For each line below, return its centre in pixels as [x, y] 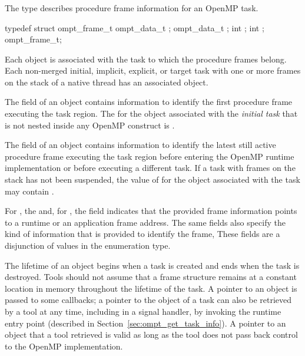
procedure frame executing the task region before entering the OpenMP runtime [150, 156]
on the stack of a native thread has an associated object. [107, 82]
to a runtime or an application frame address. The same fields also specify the [145, 222]
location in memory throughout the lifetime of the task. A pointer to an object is [151, 288]
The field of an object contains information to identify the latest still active [140, 145]
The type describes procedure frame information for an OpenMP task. [132, 7]
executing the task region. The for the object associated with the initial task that [151, 113]
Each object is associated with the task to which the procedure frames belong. [146, 59]
